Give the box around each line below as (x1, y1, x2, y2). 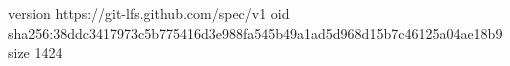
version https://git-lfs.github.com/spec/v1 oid (8, 3, 290, 23)
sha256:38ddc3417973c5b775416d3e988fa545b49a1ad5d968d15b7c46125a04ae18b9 (8, 22, 503, 43)
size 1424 (8, 42, 63, 63)
